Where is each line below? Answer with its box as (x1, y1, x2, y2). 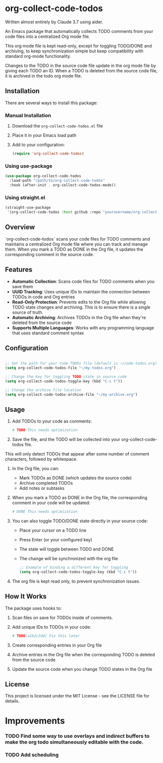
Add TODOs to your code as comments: (12, 418, 92, 424)
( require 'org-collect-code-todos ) (12, 151, 84, 156)
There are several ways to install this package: (5, 100, 98, 106)
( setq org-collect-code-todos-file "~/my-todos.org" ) (5, 366, 116, 371)
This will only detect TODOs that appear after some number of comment (5, 451, 149, 457)
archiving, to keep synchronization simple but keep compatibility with (5, 48, 144, 54)
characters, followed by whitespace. (5, 456, 78, 462)
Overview (5, 223, 35, 231)
